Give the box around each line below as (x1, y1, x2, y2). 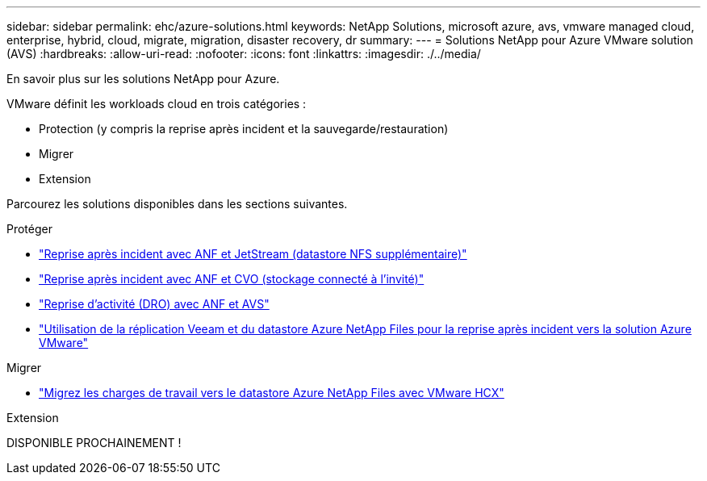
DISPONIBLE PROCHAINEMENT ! (6, 436, 182, 450)
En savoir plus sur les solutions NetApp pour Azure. (6, 72, 280, 86)
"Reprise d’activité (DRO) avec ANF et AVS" (39, 297, 270, 311)
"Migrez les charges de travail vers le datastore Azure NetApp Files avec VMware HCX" (39, 386, 504, 399)
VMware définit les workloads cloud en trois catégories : (6, 97, 307, 111)
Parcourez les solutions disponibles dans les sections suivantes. (6, 197, 348, 211)
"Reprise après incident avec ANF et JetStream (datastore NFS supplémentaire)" (39, 247, 467, 261)
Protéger (6, 222, 52, 236)
